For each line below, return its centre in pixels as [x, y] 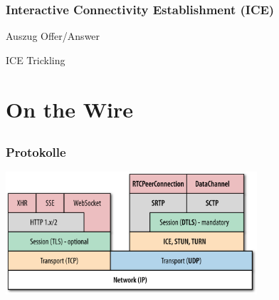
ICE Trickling [36, 60]
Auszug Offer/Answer [53, 36]
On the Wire [69, 109]
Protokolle [36, 152]
